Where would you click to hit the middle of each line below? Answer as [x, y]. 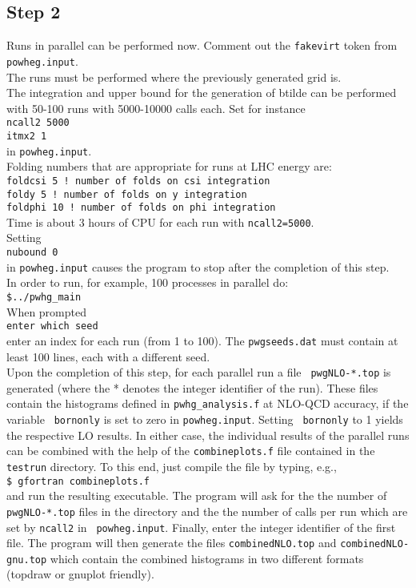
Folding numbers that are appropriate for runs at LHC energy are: [169, 166]
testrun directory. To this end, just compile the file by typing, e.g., [172, 466]
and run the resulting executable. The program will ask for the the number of [197, 495]
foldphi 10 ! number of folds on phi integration [141, 208]
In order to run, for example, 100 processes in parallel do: [148, 282]
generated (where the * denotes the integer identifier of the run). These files [192, 387]
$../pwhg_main [44, 297]
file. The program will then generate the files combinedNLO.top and [172, 543]
